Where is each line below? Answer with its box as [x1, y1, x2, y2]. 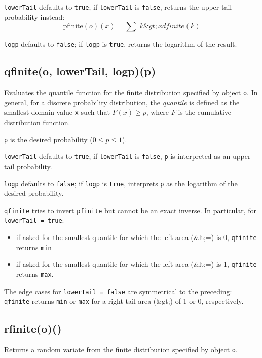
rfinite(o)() [4, 321, 62, 336]
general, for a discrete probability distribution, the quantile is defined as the [4, 97, 240, 107]
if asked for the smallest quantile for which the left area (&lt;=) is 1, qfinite [16, 259, 257, 269]
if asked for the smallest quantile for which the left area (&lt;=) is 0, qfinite [16, 232, 257, 243]
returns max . [16, 269, 54, 280]
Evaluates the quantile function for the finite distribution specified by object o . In [4, 87, 258, 98]
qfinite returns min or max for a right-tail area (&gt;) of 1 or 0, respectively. [4, 296, 244, 306]
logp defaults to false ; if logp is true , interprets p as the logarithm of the [4, 178, 238, 188]
